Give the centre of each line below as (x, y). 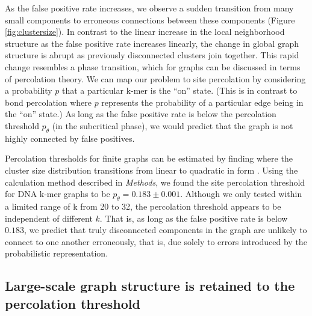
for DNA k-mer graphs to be (58, 194)
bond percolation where (48, 102)
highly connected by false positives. (70, 138)
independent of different (49, 218)
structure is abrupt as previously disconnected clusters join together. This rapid (152, 55)
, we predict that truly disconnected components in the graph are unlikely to (165, 230)
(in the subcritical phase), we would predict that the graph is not (173, 125)
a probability (29, 90)
